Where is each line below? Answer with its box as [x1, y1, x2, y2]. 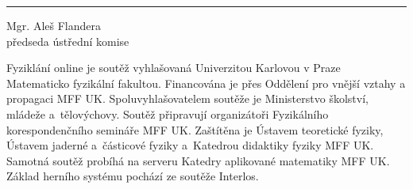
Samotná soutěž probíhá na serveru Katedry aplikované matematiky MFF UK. [6, 152, 390, 168]
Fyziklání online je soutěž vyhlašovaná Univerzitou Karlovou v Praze [6, 59, 341, 76]
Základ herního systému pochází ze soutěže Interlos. [6, 168, 259, 184]
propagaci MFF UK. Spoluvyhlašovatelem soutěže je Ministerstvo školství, [6, 90, 369, 107]
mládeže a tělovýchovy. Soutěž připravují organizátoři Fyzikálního [6, 105, 329, 122]
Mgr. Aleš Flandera [6, 17, 101, 33]
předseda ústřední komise [6, 32, 129, 49]
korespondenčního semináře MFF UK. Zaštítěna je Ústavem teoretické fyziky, [6, 121, 384, 138]
